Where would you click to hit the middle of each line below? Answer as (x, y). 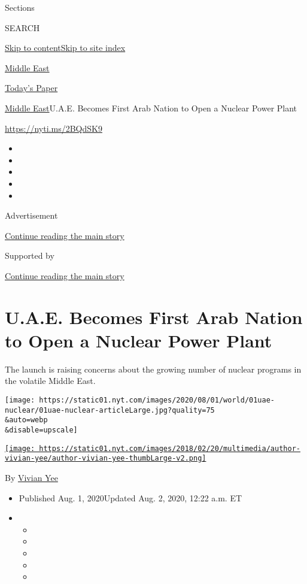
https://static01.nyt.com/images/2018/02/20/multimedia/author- (170, 448)
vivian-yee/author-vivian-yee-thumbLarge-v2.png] (106, 459)
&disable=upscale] (41, 430)
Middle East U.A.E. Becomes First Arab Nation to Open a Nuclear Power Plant (151, 108)
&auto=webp (26, 420)
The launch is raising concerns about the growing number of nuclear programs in (153, 369)
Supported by (30, 255)
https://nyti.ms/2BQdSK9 (54, 128)
